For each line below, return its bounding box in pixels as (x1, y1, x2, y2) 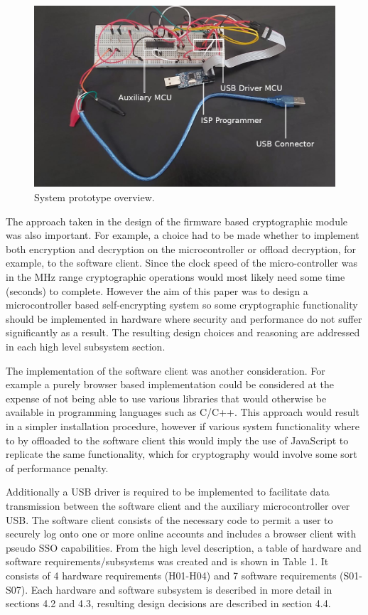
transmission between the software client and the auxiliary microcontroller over (6, 498, 350, 513)
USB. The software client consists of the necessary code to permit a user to (6, 512, 333, 527)
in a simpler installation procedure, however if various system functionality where (6, 418, 360, 433)
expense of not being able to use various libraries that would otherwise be (6, 390, 327, 405)
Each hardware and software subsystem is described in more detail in (31, 582, 332, 597)
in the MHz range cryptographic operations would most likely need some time (6, 269, 345, 284)
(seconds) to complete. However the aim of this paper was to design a (6, 283, 308, 298)
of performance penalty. (6, 460, 109, 475)
